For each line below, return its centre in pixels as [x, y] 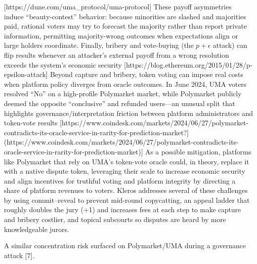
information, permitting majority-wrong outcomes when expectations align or [121, 35]
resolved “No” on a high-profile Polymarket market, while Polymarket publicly [123, 94]
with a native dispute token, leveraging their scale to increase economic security [125, 171]
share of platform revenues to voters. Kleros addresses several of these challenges [126, 190]
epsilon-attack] [26, 74]
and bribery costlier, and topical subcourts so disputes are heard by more [115, 219]
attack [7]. [19, 255]
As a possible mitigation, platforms [198, 151]
